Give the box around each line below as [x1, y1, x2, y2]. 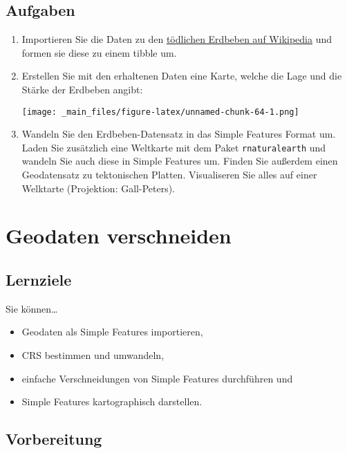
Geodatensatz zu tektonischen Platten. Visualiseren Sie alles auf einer [21, 167, 317, 182]
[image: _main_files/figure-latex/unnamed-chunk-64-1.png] [21, 107, 299, 117]
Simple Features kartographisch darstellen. [21, 394, 203, 409]
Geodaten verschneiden [6, 221, 232, 250]
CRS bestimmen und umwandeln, [21, 348, 165, 362]
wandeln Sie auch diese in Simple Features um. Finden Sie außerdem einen [21, 154, 338, 168]
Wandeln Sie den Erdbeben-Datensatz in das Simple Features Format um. [21, 127, 336, 141]
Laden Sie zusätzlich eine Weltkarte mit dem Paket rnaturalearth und [21, 140, 326, 154]
